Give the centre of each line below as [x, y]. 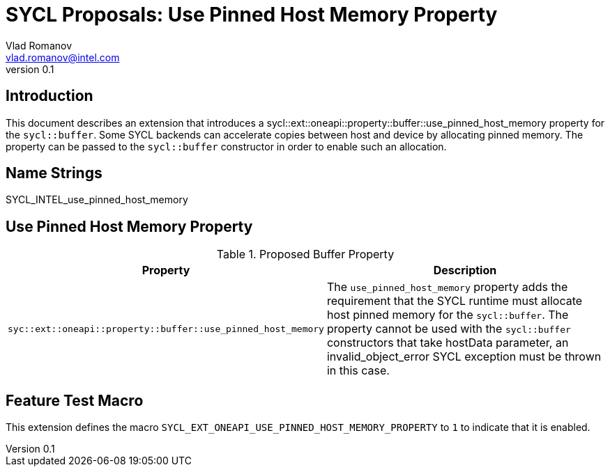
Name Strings [54, 173]
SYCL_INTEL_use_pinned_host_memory [97, 200]
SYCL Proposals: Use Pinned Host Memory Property [252, 15]
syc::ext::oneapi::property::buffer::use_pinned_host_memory [166, 329]
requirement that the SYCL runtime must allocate [455, 301]
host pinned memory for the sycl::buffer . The [448, 315]
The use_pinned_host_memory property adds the [447, 287]
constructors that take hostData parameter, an [448, 343]
